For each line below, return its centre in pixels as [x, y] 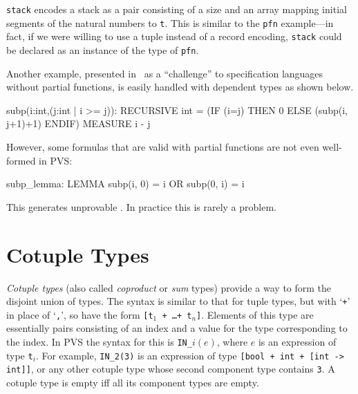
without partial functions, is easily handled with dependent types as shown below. [180, 87]
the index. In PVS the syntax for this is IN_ [99, 341]
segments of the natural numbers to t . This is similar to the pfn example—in [170, 22]
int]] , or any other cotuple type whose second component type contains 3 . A [171, 369]
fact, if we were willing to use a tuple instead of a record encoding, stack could [174, 36]
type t [20, 355]
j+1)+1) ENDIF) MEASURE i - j [78, 123]
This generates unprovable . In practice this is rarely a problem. [141, 206]
